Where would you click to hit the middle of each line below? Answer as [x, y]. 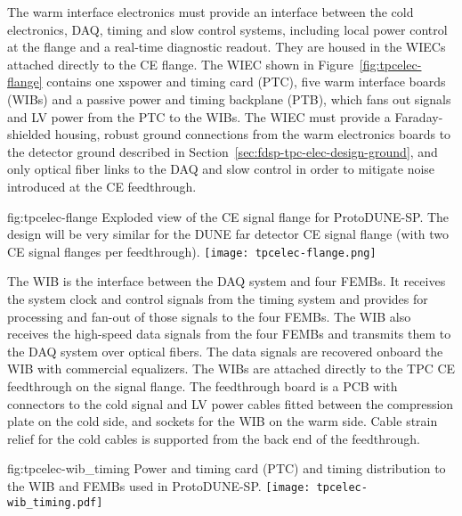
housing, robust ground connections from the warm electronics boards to [253, 134]
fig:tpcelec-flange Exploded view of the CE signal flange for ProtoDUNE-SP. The [228, 216]
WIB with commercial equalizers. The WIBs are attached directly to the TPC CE [231, 369]
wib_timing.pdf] [55, 502]
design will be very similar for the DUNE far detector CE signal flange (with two [228, 234]
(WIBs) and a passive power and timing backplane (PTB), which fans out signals [229, 98]
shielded [29, 134]
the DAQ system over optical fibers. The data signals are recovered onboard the [225, 351]
